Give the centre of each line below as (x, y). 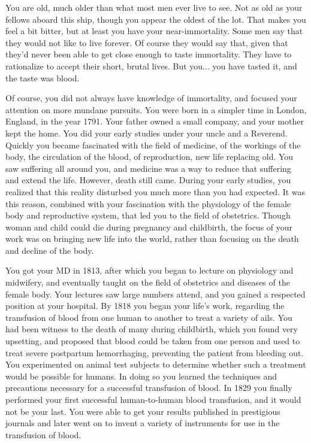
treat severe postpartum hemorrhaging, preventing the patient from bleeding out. (155, 352)
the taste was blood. (43, 78)
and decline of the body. (50, 250)
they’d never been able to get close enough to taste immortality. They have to (149, 54)
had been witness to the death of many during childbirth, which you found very (152, 329)
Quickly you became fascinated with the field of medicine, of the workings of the (153, 145)
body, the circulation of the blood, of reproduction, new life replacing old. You (150, 157)
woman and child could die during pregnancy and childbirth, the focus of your (149, 227)
